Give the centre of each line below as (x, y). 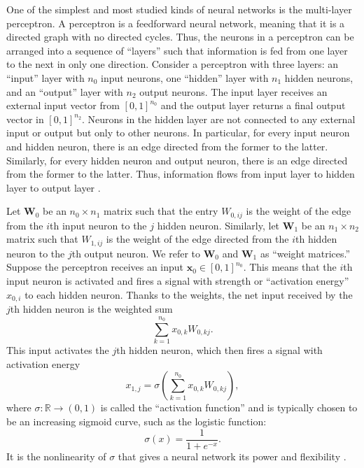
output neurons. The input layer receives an (233, 91)
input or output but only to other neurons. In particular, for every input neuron (178, 133)
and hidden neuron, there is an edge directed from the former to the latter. (167, 146)
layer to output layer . (54, 187)
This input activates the (58, 350)
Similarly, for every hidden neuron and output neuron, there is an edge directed (177, 160)
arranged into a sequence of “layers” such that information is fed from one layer (177, 50)
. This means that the (290, 267)
